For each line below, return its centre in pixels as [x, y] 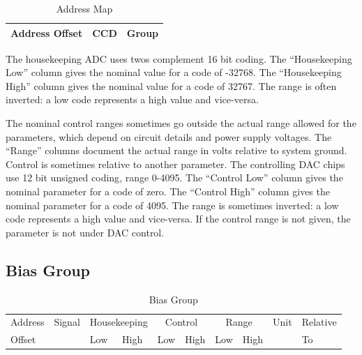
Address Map [84, 8]
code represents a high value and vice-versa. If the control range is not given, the [178, 219]
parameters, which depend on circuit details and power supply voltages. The [169, 136]
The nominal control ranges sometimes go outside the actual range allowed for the [181, 123]
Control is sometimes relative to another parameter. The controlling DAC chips [175, 164]
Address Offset [47, 32]
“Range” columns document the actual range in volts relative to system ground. [176, 150]
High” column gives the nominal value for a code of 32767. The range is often [171, 85]
